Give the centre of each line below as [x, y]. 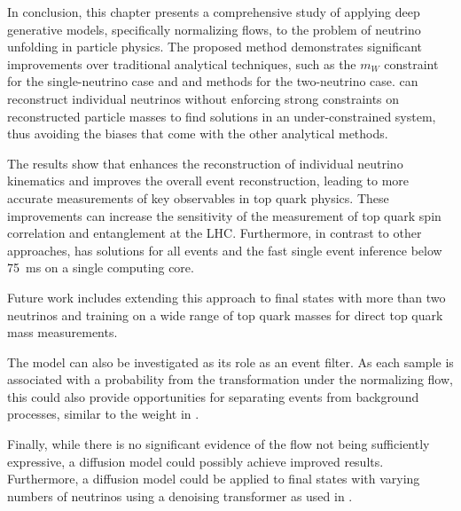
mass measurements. [63, 332]
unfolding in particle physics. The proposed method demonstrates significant [215, 47]
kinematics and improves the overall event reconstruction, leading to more [208, 181]
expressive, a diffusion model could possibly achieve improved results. [195, 461]
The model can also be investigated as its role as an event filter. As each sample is [230, 362]
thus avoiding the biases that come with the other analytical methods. [198, 134]
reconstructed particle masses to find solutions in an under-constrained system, [222, 116]
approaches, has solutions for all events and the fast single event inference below [225, 250]
